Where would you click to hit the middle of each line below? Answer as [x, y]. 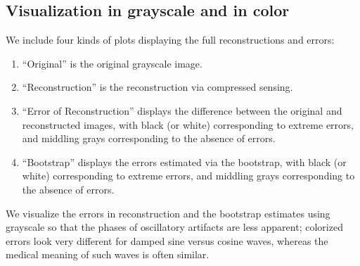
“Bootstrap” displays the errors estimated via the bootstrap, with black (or [184, 161]
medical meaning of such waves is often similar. [108, 254]
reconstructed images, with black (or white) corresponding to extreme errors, [188, 124]
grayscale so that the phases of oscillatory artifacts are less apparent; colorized [174, 227]
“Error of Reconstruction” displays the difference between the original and [182, 110]
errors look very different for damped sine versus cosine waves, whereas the [167, 240]
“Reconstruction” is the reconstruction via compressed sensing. [157, 87]
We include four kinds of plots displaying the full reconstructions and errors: [170, 40]
